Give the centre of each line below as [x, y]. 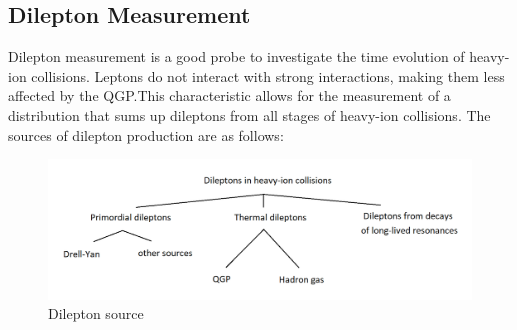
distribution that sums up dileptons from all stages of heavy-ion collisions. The [249, 114]
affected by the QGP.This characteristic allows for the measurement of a [229, 95]
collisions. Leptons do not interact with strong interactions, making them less [268, 75]
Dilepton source [96, 313]
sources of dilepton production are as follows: [146, 134]
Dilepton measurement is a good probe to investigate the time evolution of [236, 56]
